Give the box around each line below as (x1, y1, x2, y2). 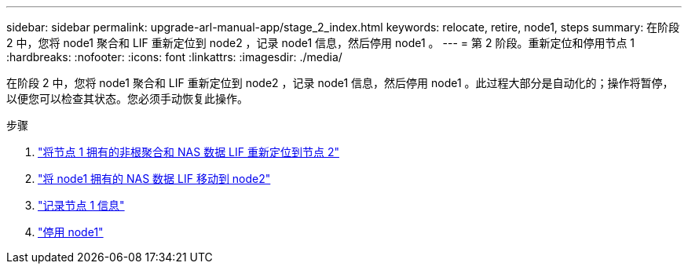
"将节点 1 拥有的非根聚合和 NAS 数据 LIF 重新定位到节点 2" (38, 145, 339, 159)
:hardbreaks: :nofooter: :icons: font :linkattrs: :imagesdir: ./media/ (6, 50, 342, 64)
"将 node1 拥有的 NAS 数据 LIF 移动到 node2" (38, 172, 271, 185)
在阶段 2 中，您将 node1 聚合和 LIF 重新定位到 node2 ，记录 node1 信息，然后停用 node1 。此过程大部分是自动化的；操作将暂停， (6, 76, 674, 89)
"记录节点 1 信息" (38, 199, 125, 212)
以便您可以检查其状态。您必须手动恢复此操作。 (6, 92, 248, 105)
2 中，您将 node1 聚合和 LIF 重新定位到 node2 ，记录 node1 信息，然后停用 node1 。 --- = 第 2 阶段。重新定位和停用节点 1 (6, 36, 635, 49)
